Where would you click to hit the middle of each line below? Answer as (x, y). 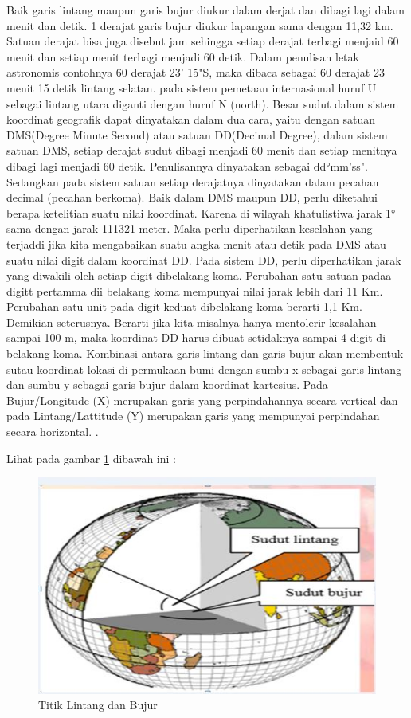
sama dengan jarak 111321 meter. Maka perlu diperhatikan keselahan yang (190, 228)
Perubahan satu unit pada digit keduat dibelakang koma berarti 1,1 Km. (184, 306)
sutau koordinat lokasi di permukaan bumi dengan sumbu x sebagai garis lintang (204, 369)
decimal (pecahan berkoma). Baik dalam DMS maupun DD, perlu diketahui (192, 197)
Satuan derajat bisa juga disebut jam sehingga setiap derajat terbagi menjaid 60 (203, 41)
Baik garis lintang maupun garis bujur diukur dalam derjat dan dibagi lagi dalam (205, 10)
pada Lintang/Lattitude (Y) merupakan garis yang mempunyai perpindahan (193, 416)
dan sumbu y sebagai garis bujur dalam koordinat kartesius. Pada (167, 385)
